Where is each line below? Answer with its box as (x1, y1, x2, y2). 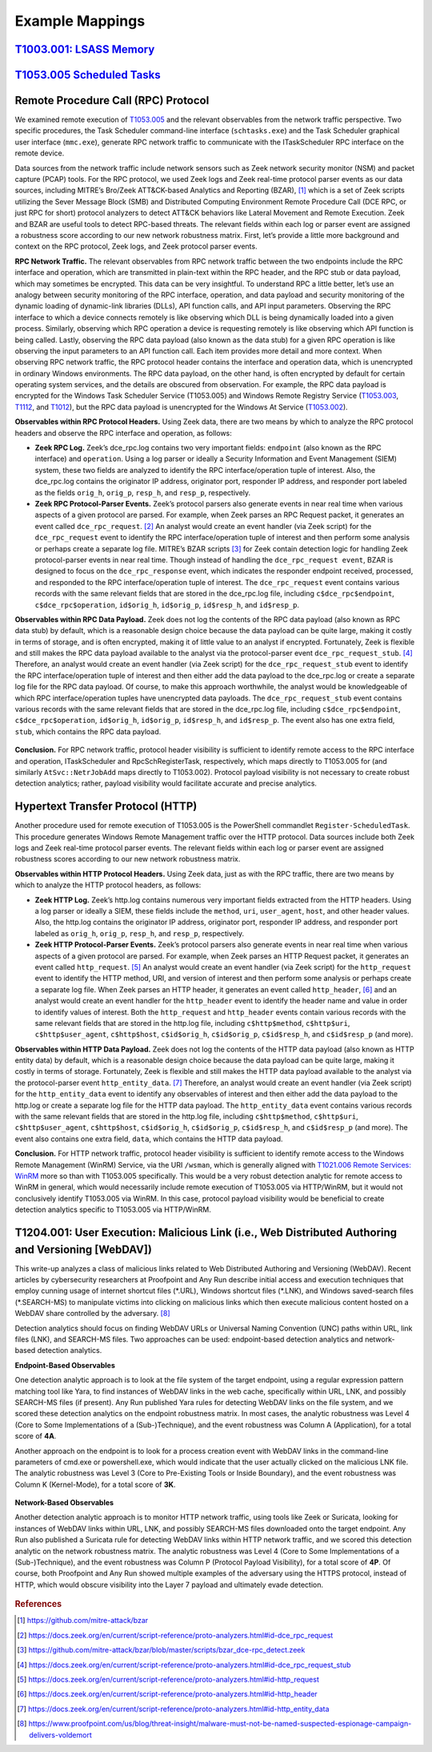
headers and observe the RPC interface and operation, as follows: (14, 428, 232, 438)
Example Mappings (14, 12, 146, 30)
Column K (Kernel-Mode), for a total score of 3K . (14, 1480, 176, 1489)
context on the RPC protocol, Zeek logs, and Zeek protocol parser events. (14, 241, 258, 252)
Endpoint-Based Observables (14, 1360, 116, 1370)
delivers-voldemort (29, 1730, 92, 1739)
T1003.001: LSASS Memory (14, 42, 155, 56)
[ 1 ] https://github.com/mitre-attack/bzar (17, 1616, 149, 1625)
